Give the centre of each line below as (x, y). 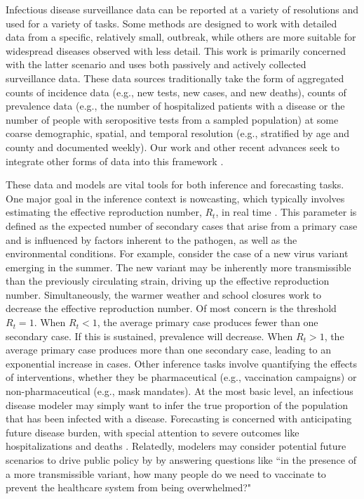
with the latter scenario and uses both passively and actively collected (156, 64)
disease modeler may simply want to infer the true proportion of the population (177, 404)
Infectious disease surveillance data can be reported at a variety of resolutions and (182, 9)
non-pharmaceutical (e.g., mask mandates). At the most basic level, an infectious (180, 391)
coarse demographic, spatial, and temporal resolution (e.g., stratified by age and (178, 133)
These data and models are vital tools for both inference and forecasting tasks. (175, 184)
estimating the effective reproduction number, (104, 212)
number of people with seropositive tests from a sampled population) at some (172, 119)
